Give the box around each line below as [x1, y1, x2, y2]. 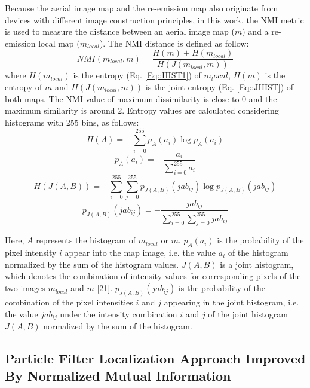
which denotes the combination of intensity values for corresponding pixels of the [5, 270, 301, 282]
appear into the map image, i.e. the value [65, 246, 216, 259]
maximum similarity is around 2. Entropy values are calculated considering [5, 104, 279, 117]
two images [5, 282, 45, 294]
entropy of [5, 81, 42, 93]
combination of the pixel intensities [5, 295, 133, 308]
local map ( [38, 36, 80, 49]
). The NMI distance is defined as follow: [99, 36, 249, 49]
